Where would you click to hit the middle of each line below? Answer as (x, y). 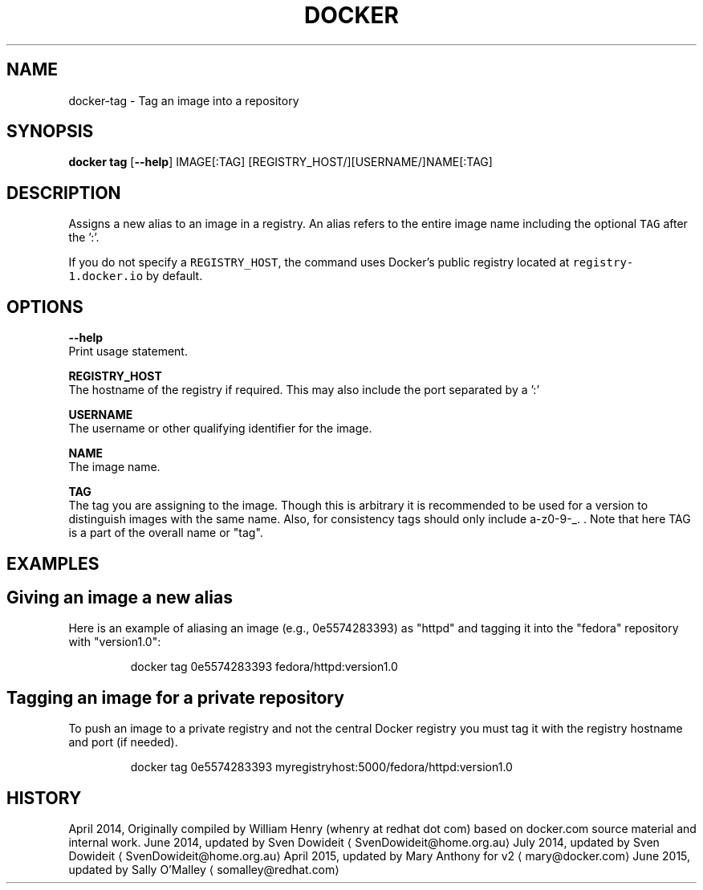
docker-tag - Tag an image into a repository (184, 100)
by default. (175, 276)
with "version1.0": (115, 642)
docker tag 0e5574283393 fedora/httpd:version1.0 (264, 667)
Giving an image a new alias (120, 597)
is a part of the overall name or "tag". (166, 533)
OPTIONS (45, 307)
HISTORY (44, 798)
